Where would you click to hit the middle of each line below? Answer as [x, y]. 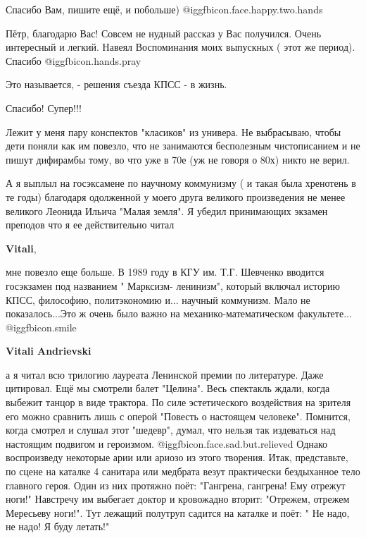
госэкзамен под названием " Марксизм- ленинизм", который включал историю [173, 285]
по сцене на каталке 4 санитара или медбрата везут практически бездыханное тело [183, 471]
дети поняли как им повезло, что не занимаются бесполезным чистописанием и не [183, 146]
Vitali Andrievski [49, 351]
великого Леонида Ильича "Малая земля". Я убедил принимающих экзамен [167, 210]
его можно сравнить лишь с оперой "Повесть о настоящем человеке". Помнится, [178, 416]
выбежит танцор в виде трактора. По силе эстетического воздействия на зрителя [178, 402]
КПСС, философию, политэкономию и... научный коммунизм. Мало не [158, 299]
